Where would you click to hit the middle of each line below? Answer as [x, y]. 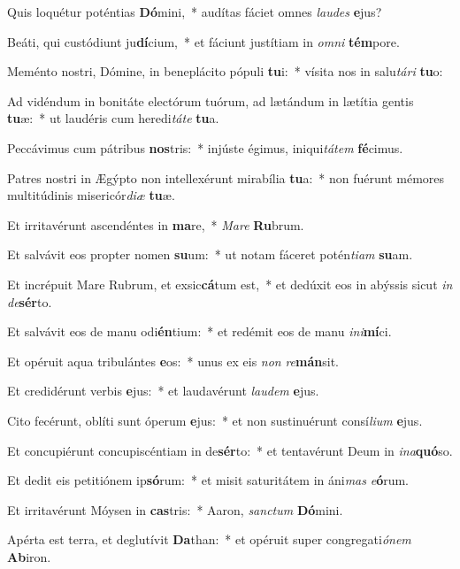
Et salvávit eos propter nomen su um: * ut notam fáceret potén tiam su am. [210, 254]
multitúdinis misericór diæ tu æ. [91, 195]
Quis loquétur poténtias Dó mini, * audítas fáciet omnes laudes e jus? [195, 12]
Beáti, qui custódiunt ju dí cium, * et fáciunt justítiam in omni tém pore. [203, 41]
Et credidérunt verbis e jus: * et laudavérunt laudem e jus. [163, 391]
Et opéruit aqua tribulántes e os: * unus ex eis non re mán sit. [173, 361]
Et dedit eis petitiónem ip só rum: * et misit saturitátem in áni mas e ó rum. [208, 480]
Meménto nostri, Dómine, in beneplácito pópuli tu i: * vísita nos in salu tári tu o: [225, 71]
